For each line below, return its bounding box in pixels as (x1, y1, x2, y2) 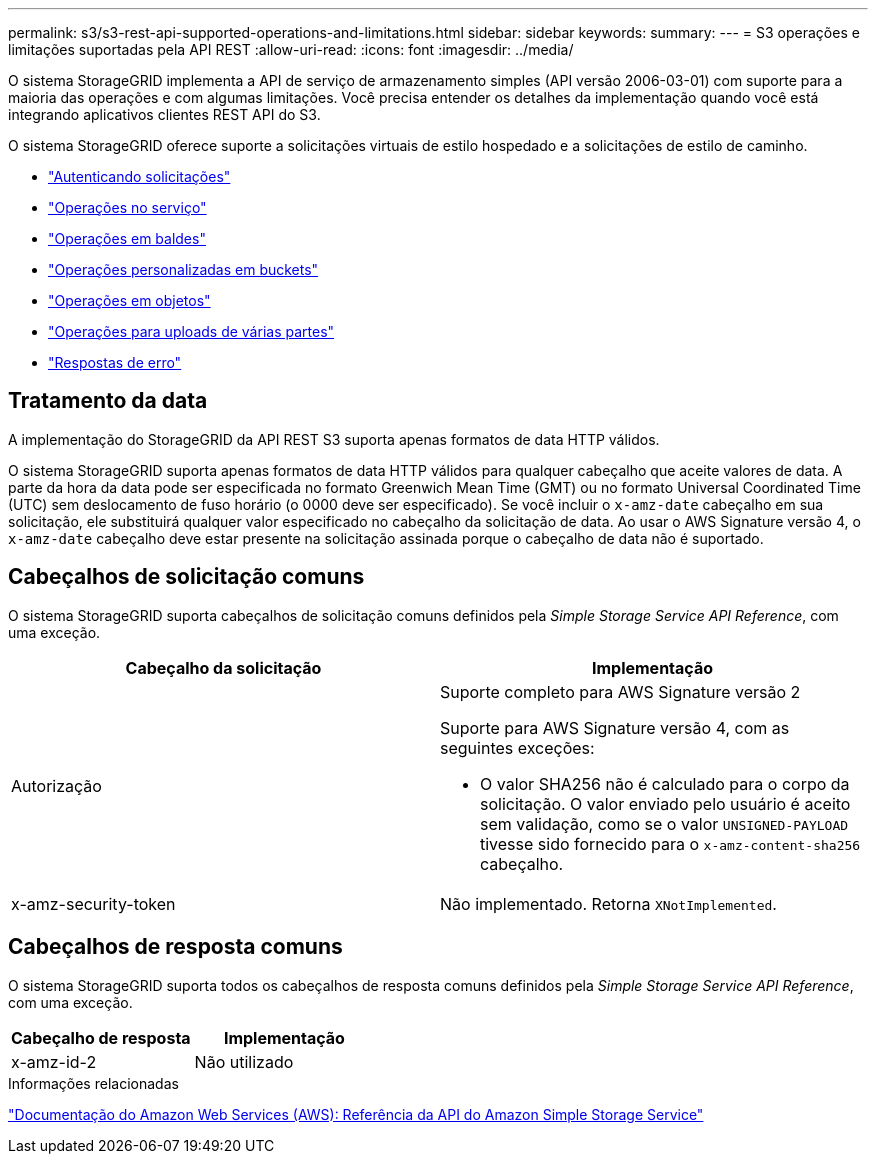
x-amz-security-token (11, 893, 176, 914)
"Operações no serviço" (48, 199, 207, 216)
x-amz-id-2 (11, 1051, 97, 1072)
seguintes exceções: (440, 737, 595, 758)
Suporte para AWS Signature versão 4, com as (440, 717, 790, 738)
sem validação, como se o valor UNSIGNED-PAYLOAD (480, 813, 849, 834)
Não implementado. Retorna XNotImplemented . (440, 893, 777, 914)
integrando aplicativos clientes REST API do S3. (8, 106, 321, 123)
